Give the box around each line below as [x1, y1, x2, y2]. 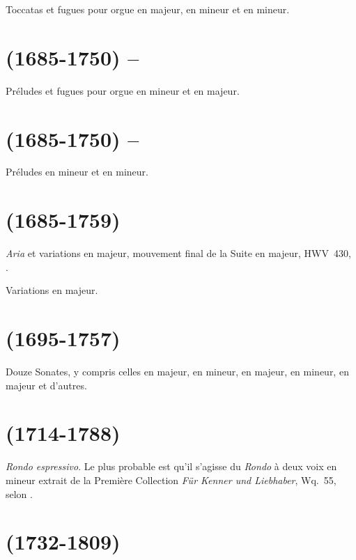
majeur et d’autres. [6, 378, 87, 392]
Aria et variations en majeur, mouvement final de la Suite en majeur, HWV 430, [6, 246, 351, 260]
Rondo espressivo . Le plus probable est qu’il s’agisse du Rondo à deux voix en [6, 459, 337, 474]
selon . [6, 486, 33, 501]
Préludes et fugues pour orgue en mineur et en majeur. [6, 83, 240, 98]
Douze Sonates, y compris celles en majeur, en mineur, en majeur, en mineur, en [6, 364, 349, 379]
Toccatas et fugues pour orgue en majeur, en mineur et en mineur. [6, 2, 290, 16]
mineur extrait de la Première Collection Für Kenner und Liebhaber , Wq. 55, [6, 472, 336, 487]
